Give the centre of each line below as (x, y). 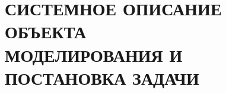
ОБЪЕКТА (46, 31)
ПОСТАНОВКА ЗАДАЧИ (102, 77)
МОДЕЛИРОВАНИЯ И (94, 54)
